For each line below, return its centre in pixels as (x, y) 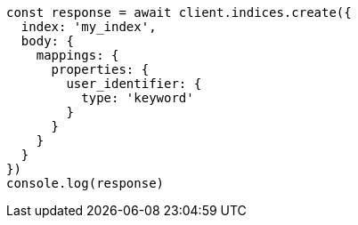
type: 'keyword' (138, 98)
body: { (47, 41)
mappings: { (77, 55)
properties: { (100, 69)
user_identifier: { (134, 84)
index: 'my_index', (89, 27)
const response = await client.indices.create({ (179, 12)
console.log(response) (85, 183)
